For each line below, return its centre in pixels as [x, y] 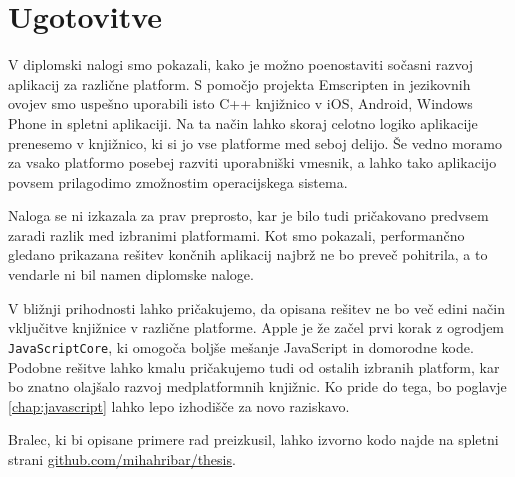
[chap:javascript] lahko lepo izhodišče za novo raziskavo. [179, 405]
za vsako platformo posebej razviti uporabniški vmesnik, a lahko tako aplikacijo [252, 162]
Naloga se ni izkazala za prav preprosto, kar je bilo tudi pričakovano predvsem [248, 215]
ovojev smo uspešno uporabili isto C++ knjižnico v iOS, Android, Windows [240, 103]
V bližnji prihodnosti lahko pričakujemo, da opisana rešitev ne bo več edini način [257, 307]
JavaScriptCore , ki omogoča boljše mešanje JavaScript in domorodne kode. [241, 346]
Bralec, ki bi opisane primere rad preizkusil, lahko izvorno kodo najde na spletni [253, 439]
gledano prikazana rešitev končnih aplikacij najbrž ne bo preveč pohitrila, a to [248, 254]
